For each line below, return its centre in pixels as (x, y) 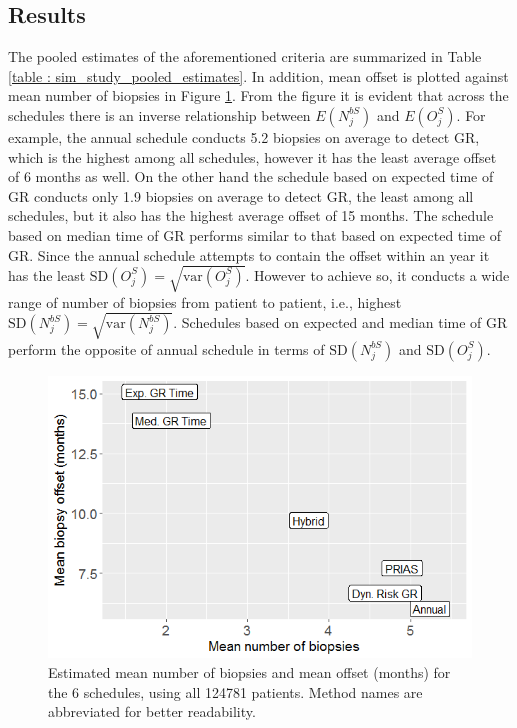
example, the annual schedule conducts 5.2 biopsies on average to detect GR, (244, 136)
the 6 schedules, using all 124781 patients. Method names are (235, 691)
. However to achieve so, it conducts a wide (377, 274)
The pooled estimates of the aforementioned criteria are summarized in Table (245, 56)
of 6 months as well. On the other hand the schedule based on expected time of (251, 176)
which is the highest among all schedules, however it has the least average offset (252, 156)
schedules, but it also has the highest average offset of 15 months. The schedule (251, 215)
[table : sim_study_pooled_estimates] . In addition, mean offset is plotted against (258, 75)
